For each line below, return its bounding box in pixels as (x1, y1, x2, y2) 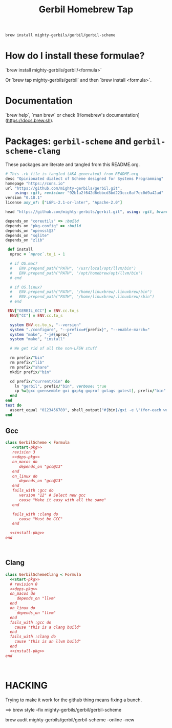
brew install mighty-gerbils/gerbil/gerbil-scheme (5, 32, 116, 38)
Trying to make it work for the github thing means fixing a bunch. (5, 697, 142, 703)
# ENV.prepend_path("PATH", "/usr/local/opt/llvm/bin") (10, 266, 137, 271)
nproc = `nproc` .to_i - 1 (10, 252, 66, 257)
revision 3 (12, 450, 36, 455)
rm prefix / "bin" (10, 355, 45, 360)
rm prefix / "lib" (10, 360, 45, 365)
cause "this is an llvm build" (14, 639, 81, 644)
